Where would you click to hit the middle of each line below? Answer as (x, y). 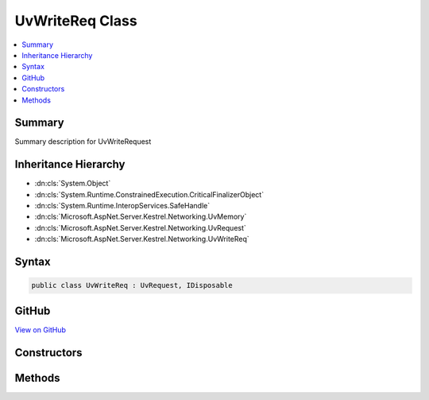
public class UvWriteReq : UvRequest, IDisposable (132, 285)
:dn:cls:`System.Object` (73, 184)
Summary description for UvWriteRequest (83, 142)
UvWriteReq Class (76, 21)
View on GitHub (41, 329)
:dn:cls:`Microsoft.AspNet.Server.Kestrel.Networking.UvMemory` (141, 217)
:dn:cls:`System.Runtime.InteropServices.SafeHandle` (122, 206)
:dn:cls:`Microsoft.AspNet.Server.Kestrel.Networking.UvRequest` (140, 227)
